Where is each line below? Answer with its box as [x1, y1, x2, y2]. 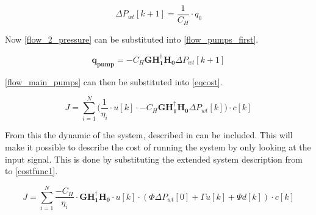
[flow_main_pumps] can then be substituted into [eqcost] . [5, 75, 223, 88]
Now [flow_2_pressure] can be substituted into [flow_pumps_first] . [5, 32, 259, 45]
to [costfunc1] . [5, 164, 58, 177]
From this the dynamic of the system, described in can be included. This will [5, 129, 293, 141]
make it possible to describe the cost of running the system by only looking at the [5, 141, 311, 153]
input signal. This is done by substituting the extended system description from [5, 152, 303, 165]
